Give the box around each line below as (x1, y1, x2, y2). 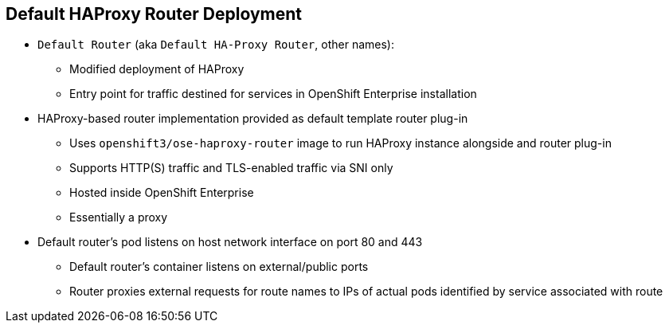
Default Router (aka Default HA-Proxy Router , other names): (37, 37, 394, 52)
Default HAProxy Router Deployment (6, 4, 303, 24)
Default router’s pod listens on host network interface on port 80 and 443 (37, 235, 423, 249)
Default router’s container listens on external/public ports (69, 260, 369, 274)
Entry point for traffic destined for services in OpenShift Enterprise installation (69, 87, 477, 101)
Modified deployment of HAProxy (69, 62, 245, 76)
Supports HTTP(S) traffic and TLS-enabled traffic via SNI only (69, 161, 393, 175)
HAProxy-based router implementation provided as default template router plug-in (37, 112, 468, 126)
